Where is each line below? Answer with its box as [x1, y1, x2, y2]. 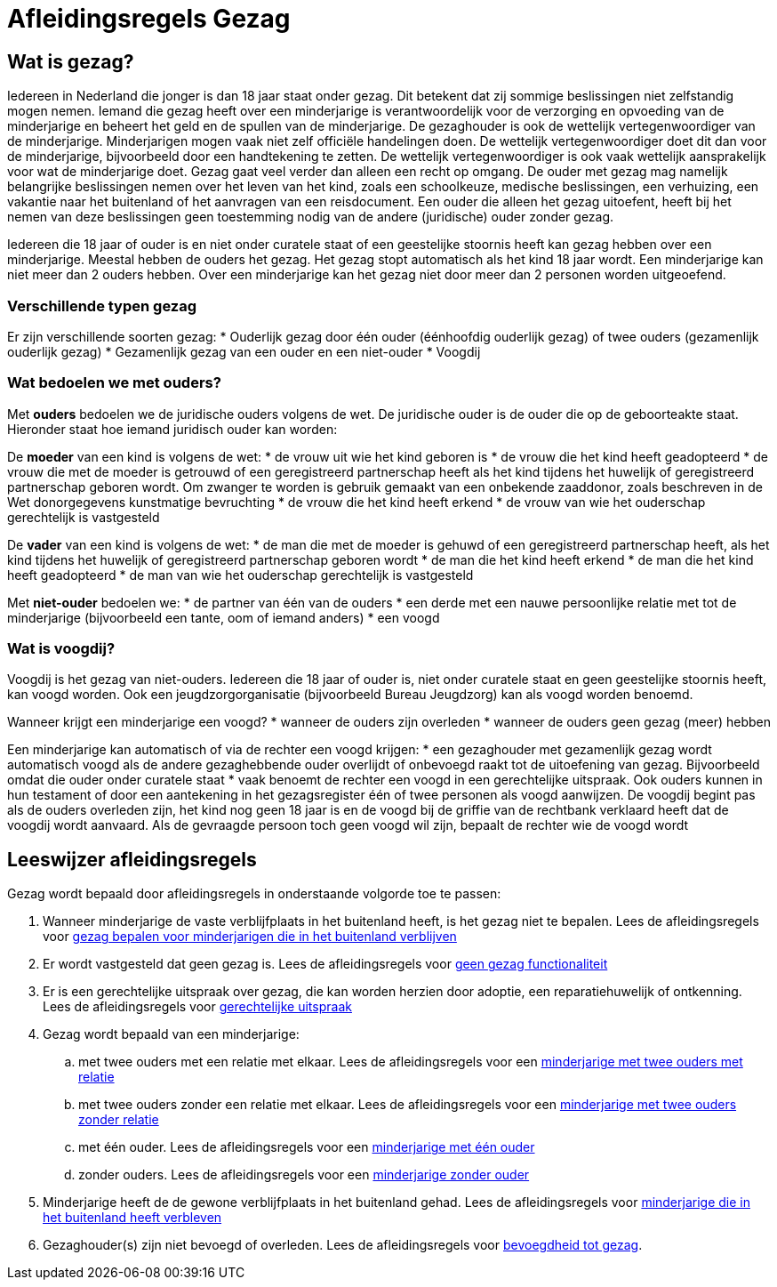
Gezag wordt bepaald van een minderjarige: [43, 1026, 300, 1042]
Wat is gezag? [7, 50, 134, 73]
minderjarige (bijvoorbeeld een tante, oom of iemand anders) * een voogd [7, 609, 440, 625]
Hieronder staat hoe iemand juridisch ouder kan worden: [7, 421, 338, 437]
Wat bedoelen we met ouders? [7, 374, 221, 392]
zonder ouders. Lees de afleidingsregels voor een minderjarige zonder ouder [78, 1167, 530, 1183]
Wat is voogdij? [7, 639, 116, 658]
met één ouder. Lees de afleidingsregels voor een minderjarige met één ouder [78, 1139, 535, 1155]
